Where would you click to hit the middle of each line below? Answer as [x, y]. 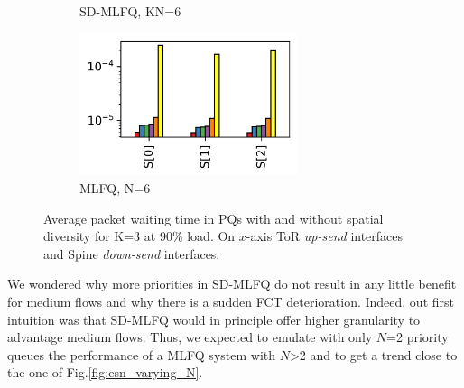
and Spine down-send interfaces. [132, 253]
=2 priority [418, 337]
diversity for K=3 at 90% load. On [139, 236]
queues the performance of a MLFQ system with [142, 354]
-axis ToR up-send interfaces [325, 236]
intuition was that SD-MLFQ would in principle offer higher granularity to [214, 319]
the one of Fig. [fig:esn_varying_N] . [105, 372]
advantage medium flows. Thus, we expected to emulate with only [190, 337]
